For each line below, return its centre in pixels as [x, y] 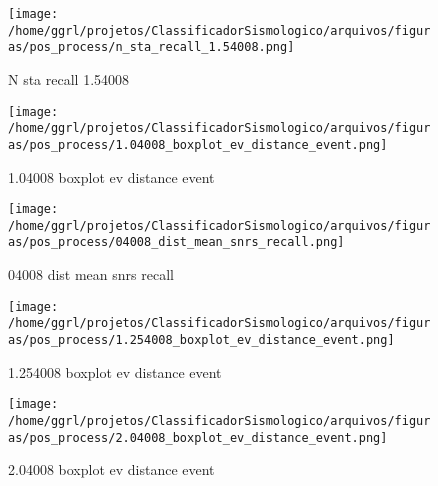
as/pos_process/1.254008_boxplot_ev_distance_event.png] [201, 340]
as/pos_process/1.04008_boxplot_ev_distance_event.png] [198, 144]
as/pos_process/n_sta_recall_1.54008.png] [151, 47]
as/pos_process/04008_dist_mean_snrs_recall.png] [176, 242]
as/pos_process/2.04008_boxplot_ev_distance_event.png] [198, 437]
